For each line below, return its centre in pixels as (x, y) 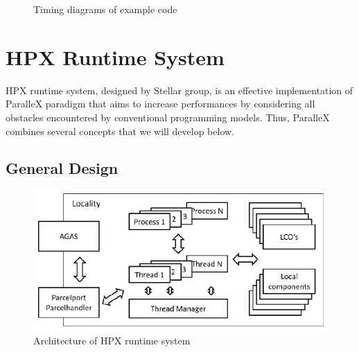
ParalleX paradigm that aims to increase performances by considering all (160, 104)
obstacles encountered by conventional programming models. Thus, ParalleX (168, 117)
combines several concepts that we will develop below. (120, 131)
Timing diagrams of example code (105, 9)
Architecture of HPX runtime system (112, 340)
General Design (62, 168)
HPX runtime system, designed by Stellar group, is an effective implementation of (179, 90)
